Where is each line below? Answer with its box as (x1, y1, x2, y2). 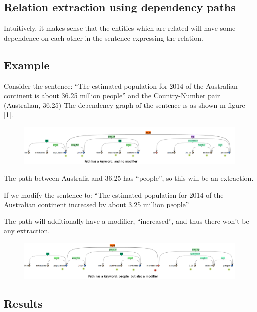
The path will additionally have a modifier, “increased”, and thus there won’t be (4, 215, 249, 226)
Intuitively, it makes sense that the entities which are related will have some (4, 23, 236, 33)
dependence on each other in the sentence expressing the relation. (4, 32, 203, 43)
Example (4, 57, 50, 72)
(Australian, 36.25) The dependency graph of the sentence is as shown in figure (4, 100, 245, 110)
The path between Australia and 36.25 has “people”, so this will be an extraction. (4, 173, 254, 183)
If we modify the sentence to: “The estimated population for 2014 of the (4, 189, 224, 200)
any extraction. (4, 225, 50, 236)
